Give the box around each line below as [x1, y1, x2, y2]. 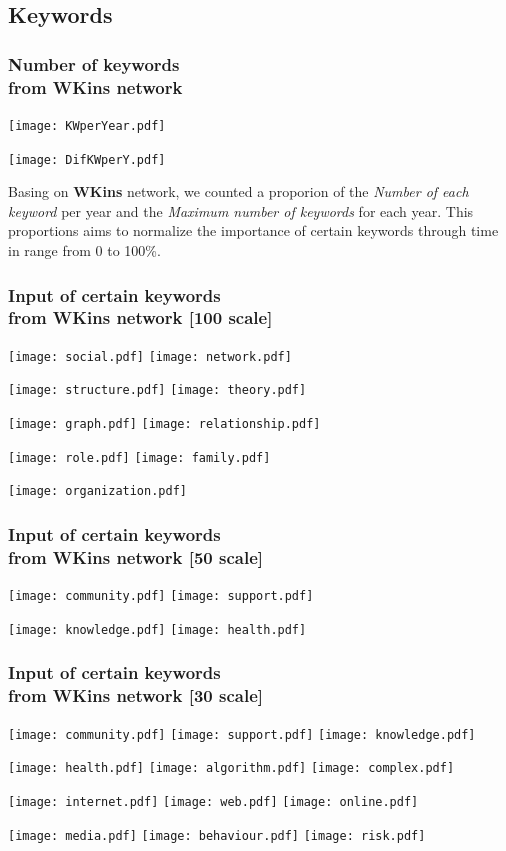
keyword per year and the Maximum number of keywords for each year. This [8, 200, 474, 221]
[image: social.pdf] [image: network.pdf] [8, 349, 292, 364]
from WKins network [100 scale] [8, 305, 273, 330]
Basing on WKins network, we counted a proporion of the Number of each [8, 181, 469, 202]
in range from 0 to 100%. [8, 240, 161, 261]
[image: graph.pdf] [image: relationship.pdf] [8, 417, 321, 432]
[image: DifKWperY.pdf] [8, 152, 166, 167]
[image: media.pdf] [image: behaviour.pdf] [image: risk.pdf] [8, 828, 426, 843]
